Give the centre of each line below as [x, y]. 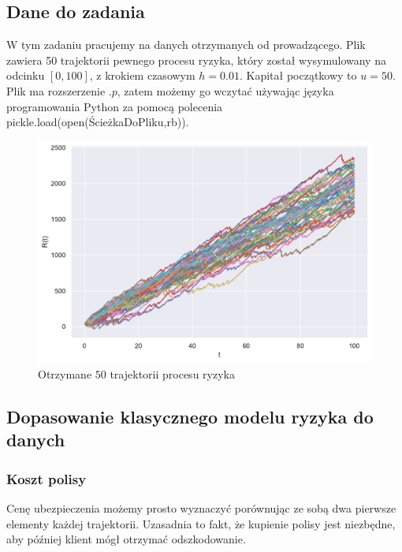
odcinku [26, 75]
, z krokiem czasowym [142, 75]
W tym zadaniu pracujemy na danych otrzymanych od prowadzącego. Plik [186, 45]
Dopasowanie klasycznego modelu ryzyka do [190, 416]
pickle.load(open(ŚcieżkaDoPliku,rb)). [98, 122]
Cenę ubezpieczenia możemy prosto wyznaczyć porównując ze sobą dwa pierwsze [201, 507]
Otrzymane [65, 373]
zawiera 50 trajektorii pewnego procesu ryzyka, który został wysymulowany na [196, 60]
